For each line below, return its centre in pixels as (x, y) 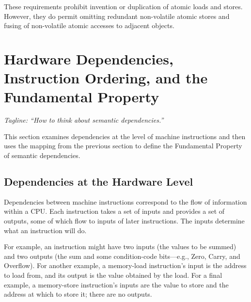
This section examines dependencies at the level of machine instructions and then (125, 136)
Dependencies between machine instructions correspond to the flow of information (125, 201)
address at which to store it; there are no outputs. (78, 294)
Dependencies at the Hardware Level (99, 182)
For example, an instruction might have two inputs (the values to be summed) (120, 246)
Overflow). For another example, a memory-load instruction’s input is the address (125, 265)
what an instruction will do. (45, 230)
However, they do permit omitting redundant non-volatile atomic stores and (117, 16)
